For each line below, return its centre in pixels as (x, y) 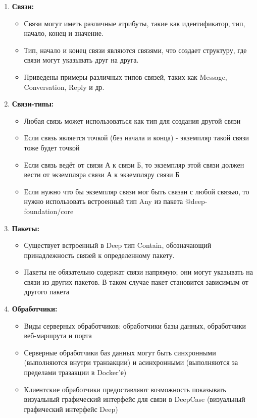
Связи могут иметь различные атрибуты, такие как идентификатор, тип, (135, 23)
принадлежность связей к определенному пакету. (99, 255)
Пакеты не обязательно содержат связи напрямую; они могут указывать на (139, 272)
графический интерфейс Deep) (71, 409)
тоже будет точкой (52, 147)
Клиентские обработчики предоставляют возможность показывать (125, 389)
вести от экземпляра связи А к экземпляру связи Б (102, 174)
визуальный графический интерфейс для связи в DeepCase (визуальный (135, 399)
